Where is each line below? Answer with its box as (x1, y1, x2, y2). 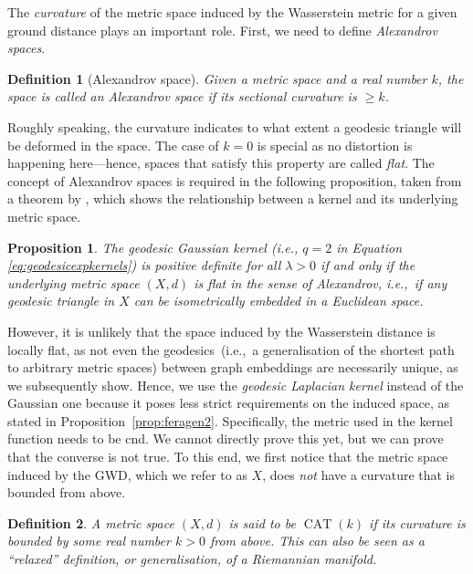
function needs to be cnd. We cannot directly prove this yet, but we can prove (7, 429, 444, 448)
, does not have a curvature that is (262, 464, 456, 484)
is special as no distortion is (257, 135, 413, 154)
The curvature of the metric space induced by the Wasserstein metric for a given (7, 3, 457, 21)
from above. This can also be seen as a (209, 531, 425, 550)
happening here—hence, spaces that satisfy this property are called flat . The (7, 153, 435, 172)
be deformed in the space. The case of (7, 135, 219, 154)
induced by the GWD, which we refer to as (7, 464, 247, 484)
